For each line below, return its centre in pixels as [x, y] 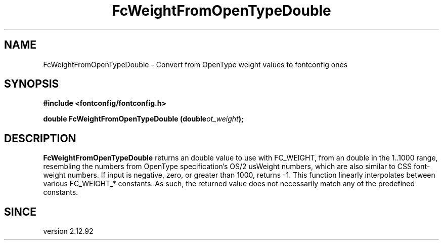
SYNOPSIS [32, 84]
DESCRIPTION [40, 138]
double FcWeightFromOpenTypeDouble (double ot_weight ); [143, 119]
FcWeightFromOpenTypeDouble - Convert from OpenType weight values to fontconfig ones [195, 64]
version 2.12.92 [68, 231]
